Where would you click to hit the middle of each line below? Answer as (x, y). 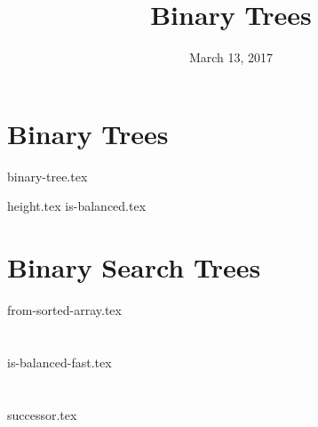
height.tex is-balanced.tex (77, 206)
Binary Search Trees (134, 267)
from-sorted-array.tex (64, 309)
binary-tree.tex (48, 176)
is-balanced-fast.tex (60, 362)
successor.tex (42, 414)
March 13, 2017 (231, 57)
